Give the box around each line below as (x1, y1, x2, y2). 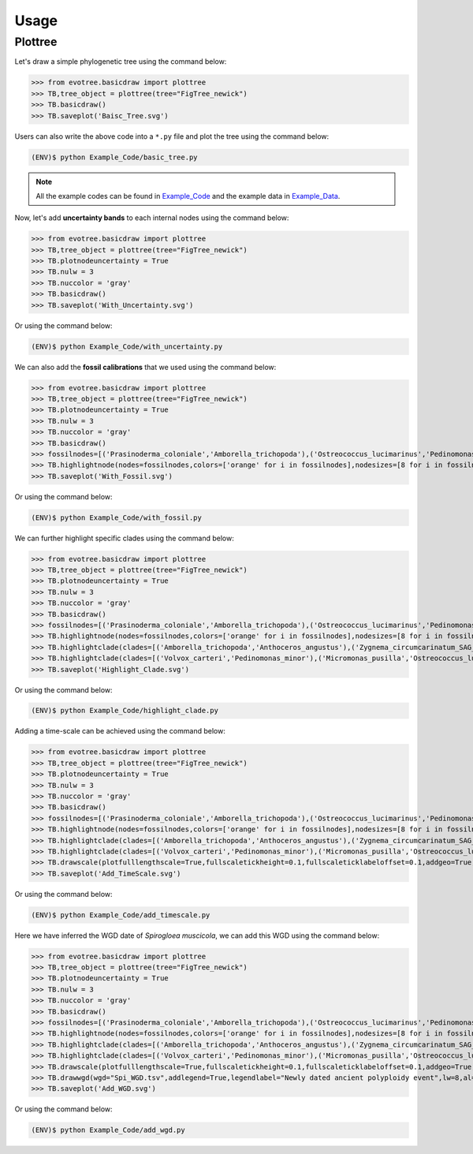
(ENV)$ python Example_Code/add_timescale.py (31, 910, 210, 919)
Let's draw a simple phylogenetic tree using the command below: (14, 57, 227, 66)
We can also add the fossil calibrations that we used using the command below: (14, 362, 277, 372)
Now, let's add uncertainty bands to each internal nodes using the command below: (14, 213, 289, 222)
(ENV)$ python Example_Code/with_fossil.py (31, 513, 203, 522)
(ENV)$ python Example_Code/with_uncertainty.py (31, 342, 223, 351)
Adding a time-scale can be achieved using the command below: (14, 726, 226, 736)
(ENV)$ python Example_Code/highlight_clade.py (31, 706, 218, 715)
